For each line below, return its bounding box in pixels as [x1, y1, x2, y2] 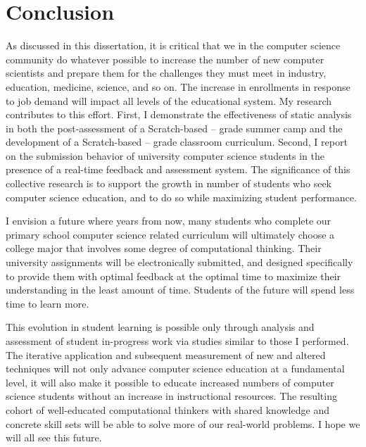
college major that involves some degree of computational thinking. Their [6, 241, 322, 256]
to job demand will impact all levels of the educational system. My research [6, 93, 332, 108]
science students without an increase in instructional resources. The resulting [6, 389, 337, 403]
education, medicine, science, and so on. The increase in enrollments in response [6, 79, 351, 94]
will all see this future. [6, 430, 102, 445]
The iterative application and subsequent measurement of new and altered [6, 347, 326, 362]
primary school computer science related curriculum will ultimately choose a [6, 227, 335, 241]
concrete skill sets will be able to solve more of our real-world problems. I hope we [6, 416, 360, 431]
